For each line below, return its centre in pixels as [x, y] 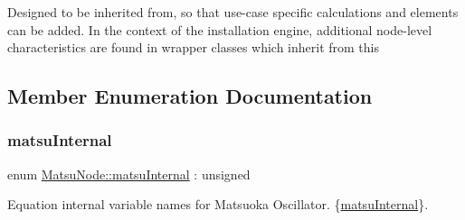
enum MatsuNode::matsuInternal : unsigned [129, 174]
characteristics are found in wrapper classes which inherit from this [194, 47]
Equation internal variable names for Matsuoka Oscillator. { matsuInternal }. [218, 204]
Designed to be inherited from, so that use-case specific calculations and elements [233, 12]
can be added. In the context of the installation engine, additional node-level [220, 29]
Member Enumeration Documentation [190, 96]
